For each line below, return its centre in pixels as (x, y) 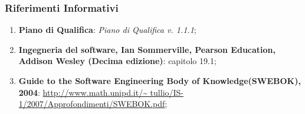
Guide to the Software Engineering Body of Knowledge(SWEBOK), (160, 81)
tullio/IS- (167, 92)
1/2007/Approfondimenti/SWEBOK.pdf (92, 104)
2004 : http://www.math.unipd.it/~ (83, 92)
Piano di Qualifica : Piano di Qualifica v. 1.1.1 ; (107, 30)
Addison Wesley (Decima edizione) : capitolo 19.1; (117, 61)
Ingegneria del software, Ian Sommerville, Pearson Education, (147, 49)
